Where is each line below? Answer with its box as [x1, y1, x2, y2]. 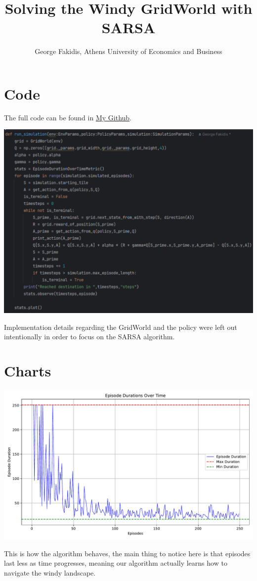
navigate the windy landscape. [4, 567, 96, 578]
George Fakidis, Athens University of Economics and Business [35, 46, 222, 56]
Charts [4, 360, 51, 380]
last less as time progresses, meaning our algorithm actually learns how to [4, 558, 227, 568]
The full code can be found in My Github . [4, 112, 131, 122]
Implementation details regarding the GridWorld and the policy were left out [4, 321, 237, 332]
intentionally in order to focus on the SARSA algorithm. [4, 331, 175, 342]
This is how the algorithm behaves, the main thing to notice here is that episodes [4, 548, 251, 558]
